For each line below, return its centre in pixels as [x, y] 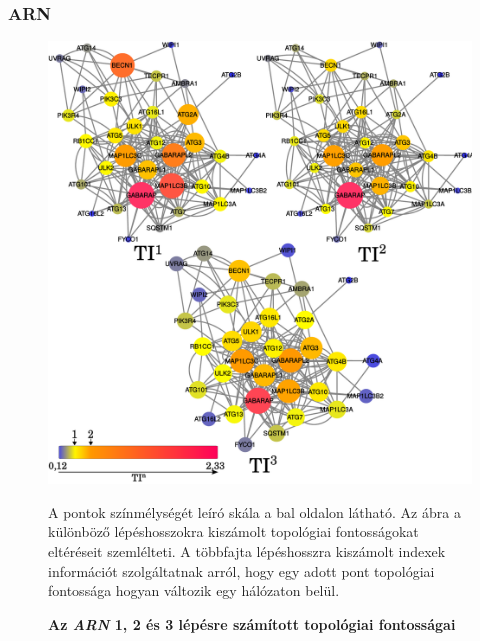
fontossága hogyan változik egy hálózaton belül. [194, 590]
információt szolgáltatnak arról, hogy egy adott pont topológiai [241, 570]
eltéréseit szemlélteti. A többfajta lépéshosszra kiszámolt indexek [247, 551]
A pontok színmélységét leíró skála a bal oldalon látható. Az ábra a [254, 511]
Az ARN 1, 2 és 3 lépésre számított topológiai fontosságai [252, 623]
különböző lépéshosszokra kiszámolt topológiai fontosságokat [233, 531]
